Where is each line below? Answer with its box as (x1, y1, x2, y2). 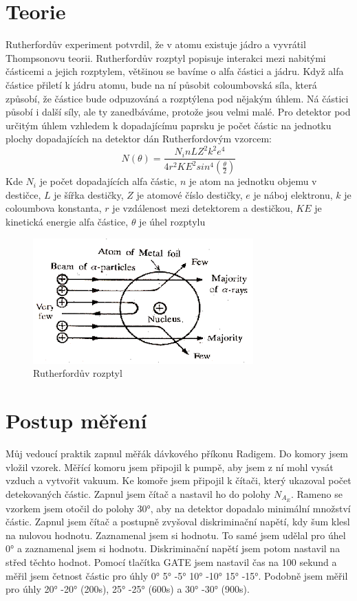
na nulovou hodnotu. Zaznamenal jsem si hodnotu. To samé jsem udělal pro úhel (6, 527, 346, 542)
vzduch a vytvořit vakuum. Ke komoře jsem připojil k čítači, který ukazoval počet (6, 473, 351, 488)
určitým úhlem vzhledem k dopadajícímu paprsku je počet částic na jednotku (6, 118, 332, 132)
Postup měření (6, 406, 147, 435)
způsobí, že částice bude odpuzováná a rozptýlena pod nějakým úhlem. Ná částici (6, 91, 349, 105)
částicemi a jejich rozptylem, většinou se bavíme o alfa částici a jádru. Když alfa (6, 64, 344, 78)
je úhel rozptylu (139, 215, 206, 229)
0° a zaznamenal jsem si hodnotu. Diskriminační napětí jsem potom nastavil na (6, 541, 340, 556)
